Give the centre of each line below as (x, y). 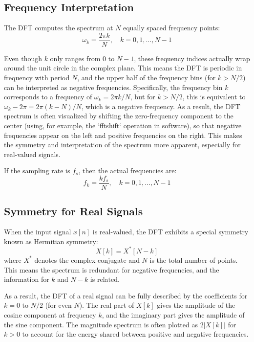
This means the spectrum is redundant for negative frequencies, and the (112, 269)
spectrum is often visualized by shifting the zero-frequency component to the (119, 116)
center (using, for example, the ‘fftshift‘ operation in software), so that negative (123, 125)
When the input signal (38, 232)
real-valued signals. (32, 154)
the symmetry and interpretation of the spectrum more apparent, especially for (122, 145)
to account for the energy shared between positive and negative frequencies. (135, 334)
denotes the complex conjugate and (87, 260)
